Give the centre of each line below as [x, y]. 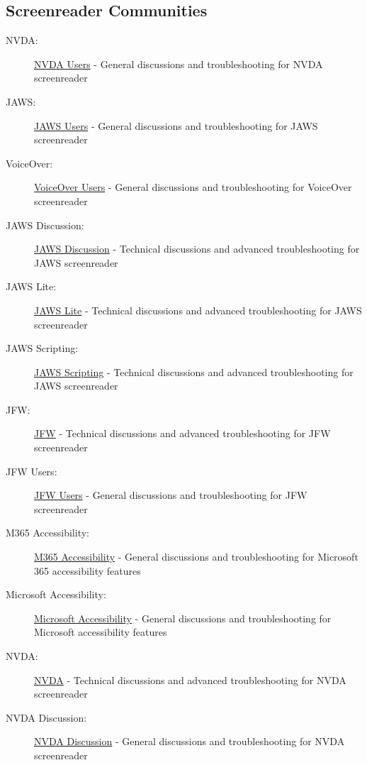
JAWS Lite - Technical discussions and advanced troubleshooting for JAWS [198, 310]
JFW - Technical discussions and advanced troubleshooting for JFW [182, 433]
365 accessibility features [87, 570]
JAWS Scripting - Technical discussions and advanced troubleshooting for [194, 372]
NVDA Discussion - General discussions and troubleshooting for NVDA [190, 741]
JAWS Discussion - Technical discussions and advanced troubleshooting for [197, 249]
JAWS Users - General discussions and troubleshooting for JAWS [176, 125]
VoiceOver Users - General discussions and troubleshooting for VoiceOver [193, 187]
